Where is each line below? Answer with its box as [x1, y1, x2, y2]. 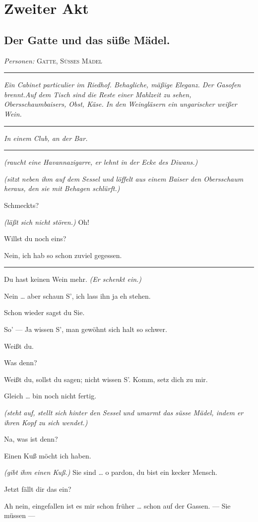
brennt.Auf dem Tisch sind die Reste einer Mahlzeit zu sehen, [4, 89, 192, 99]
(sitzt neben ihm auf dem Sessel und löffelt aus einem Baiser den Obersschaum [4, 173, 244, 184]
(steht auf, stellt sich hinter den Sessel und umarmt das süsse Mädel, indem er [4, 407, 244, 418]
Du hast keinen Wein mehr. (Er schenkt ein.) [4, 274, 142, 284]
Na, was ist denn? [4, 434, 58, 444]
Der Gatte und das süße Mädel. [4, 32, 170, 47]
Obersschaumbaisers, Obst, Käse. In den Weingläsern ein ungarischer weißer [4, 99, 237, 109]
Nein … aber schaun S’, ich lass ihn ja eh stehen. [4, 290, 151, 301]
